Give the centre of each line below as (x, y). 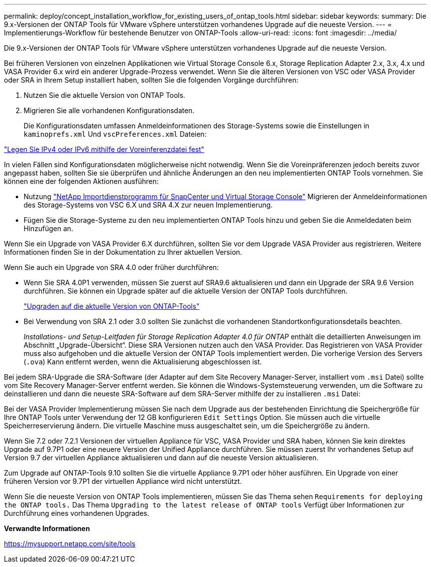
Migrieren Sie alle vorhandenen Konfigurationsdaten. (109, 110)
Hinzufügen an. (48, 228)
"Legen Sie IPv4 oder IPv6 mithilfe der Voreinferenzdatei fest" (104, 149)
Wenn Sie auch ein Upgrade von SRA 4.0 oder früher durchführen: (111, 267)
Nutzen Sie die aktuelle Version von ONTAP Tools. (105, 95)
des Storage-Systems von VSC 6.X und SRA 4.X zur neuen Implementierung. (148, 205)
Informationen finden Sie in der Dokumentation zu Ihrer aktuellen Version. (123, 252)
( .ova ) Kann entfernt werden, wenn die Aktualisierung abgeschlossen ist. (143, 362)
